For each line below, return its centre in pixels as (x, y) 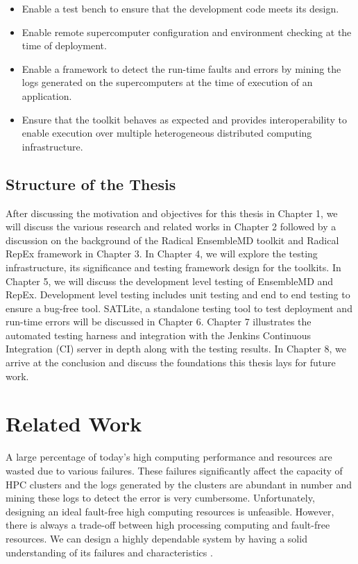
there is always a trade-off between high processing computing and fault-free (168, 525)
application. (47, 95)
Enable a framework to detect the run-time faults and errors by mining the (181, 68)
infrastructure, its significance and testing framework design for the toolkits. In (173, 267)
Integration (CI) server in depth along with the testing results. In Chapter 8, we (176, 349)
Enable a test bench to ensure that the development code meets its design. (180, 8)
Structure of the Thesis (91, 183)
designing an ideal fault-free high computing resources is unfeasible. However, (170, 511)
